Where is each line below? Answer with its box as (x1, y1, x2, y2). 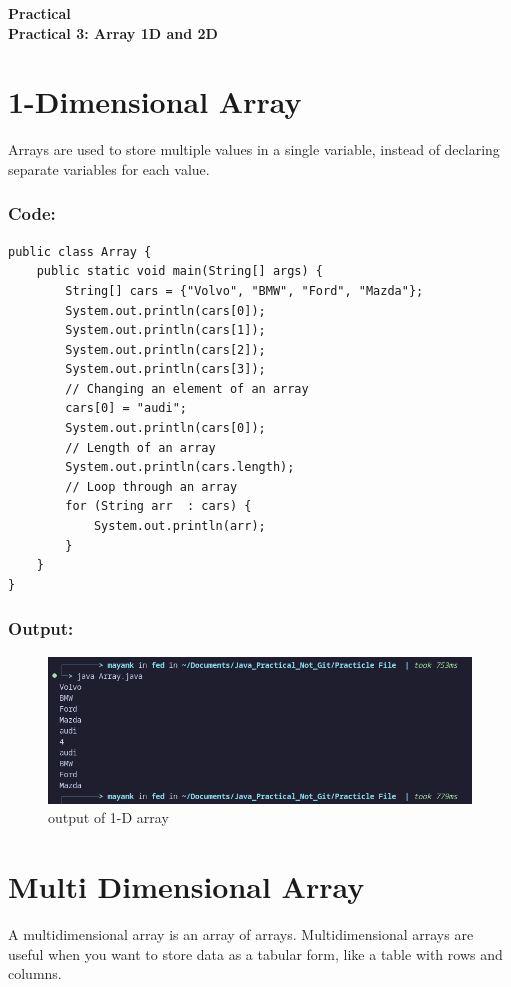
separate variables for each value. (8, 158, 210, 179)
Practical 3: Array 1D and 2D (8, 22, 218, 43)
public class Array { (8, 244, 152, 259)
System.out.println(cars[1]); (65, 323, 266, 338)
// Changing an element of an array (65, 381, 309, 396)
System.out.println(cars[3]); (65, 362, 266, 377)
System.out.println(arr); (93, 519, 266, 534)
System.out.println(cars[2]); (65, 342, 266, 357)
